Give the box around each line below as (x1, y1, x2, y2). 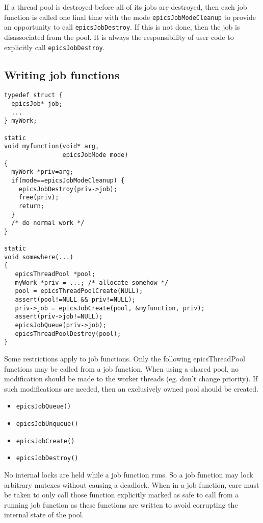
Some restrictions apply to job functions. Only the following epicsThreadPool (4, 353, 245, 364)
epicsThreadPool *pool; (15, 270, 95, 278)
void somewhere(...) (4, 253, 74, 261)
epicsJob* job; (11, 100, 63, 108)
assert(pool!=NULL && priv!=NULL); (15, 296, 136, 304)
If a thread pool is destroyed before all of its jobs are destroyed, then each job (4, 2, 247, 12)
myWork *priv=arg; (11, 168, 74, 176)
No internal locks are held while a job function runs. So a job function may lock (4, 469, 253, 480)
